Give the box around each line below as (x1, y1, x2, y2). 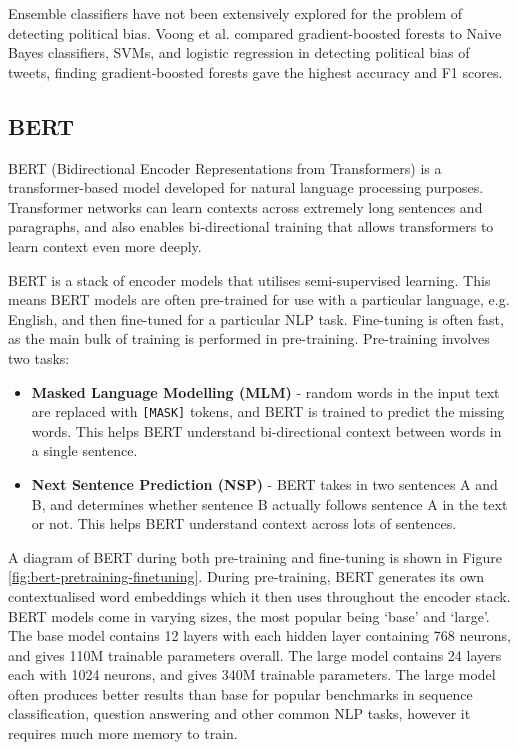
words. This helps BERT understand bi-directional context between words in (31, 420, 502, 441)
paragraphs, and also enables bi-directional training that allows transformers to (8, 216, 494, 237)
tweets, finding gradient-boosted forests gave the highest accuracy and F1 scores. (8, 61, 503, 82)
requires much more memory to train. (8, 723, 238, 744)
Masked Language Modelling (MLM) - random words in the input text (31, 381, 500, 402)
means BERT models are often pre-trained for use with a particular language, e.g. (8, 289, 510, 310)
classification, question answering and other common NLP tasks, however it (8, 703, 471, 724)
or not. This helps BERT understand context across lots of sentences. (31, 513, 457, 534)
